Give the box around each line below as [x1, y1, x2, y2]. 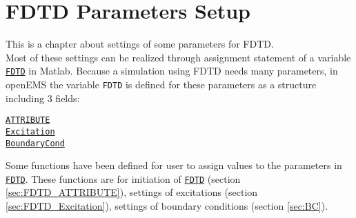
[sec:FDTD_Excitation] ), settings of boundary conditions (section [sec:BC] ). [6, 199, 328, 213]
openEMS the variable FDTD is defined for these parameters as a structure [6, 77, 317, 91]
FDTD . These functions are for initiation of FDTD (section [6, 171, 241, 186]
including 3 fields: [6, 90, 80, 105]
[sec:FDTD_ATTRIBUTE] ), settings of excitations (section [6, 185, 258, 199]
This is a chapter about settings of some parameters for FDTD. [6, 37, 274, 51]
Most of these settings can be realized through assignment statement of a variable [6, 50, 351, 64]
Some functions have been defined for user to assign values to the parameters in [6, 158, 342, 172]
